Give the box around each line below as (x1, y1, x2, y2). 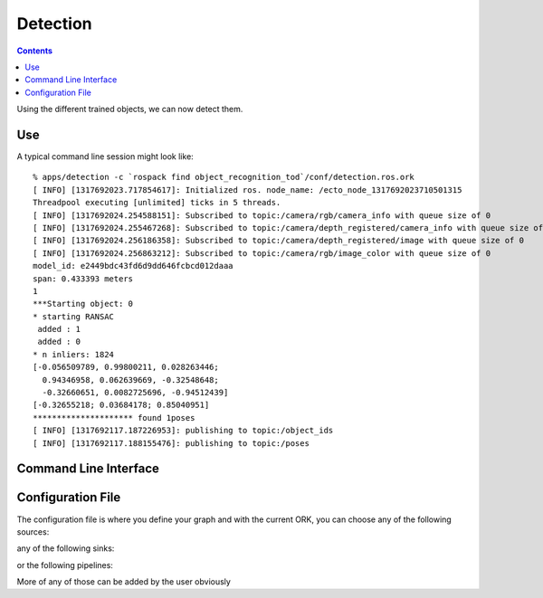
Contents (16, 45, 53, 56)
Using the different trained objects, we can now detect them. (16, 104, 243, 115)
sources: (16, 526, 50, 537)
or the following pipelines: (16, 559, 113, 570)
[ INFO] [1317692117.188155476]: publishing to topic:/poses (33, 438, 310, 448)
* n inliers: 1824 (33, 349, 115, 359)
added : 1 (37, 324, 81, 335)
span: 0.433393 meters (33, 273, 134, 284)
